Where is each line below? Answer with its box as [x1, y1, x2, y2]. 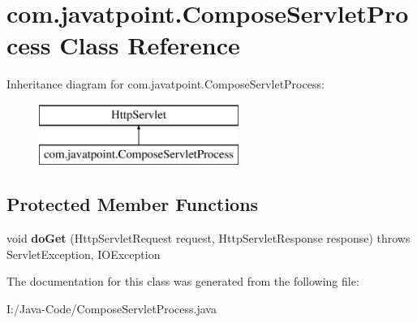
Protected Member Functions [6, 192, 259, 217]
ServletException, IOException [6, 245, 161, 262]
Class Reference [59, 28, 240, 62]
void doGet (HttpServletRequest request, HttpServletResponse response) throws [6, 230, 411, 247]
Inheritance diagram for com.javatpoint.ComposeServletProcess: [6, 75, 325, 93]
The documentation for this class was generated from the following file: [6, 273, 359, 290]
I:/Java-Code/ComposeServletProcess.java [6, 300, 217, 317]
